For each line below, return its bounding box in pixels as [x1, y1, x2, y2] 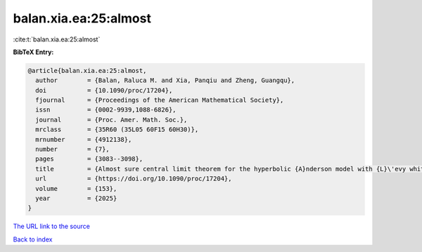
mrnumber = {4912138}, [35, 135, 132, 143]
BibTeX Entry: [13, 48, 54, 56]
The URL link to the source [13, 222, 91, 231]
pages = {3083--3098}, [35, 155, 143, 163]
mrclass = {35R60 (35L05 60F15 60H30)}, [35, 126, 199, 133]
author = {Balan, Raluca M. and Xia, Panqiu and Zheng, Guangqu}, [35, 77, 295, 84]
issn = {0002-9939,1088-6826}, [35, 106, 177, 114]
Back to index [13, 235, 53, 244]
